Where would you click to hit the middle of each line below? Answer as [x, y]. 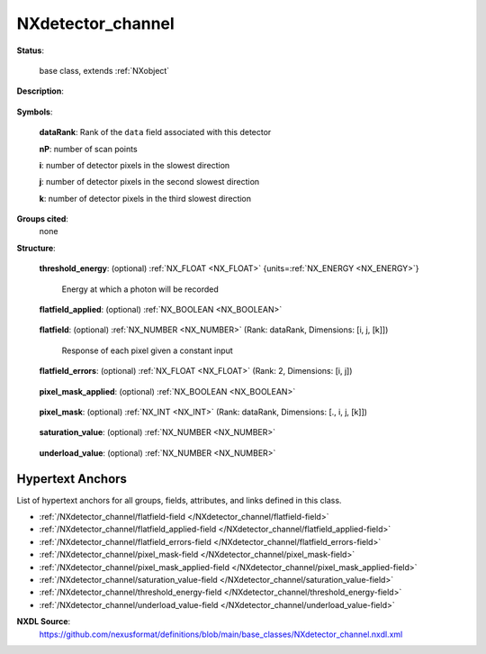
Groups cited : [43, 219]
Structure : [36, 248]
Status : [31, 50]
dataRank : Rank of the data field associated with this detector [155, 132]
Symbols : [35, 112]
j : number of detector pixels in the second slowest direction [149, 182]
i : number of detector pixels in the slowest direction [135, 165]
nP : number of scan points [89, 149]
